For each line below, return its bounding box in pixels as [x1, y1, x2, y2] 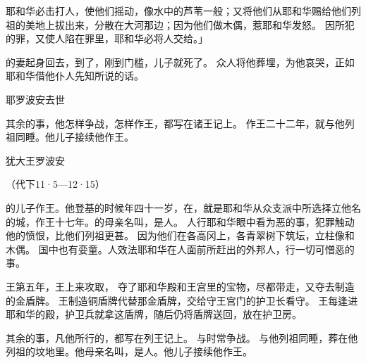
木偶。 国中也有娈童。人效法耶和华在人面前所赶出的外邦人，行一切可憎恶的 [6, 241, 355, 256]
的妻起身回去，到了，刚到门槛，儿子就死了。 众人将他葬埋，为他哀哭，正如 [6, 54, 355, 69]
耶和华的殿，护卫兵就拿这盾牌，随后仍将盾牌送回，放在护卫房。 [6, 307, 302, 321]
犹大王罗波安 [6, 153, 65, 167]
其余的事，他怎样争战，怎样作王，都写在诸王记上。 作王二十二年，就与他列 [6, 115, 355, 130]
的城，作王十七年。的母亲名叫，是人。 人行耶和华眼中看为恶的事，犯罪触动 [6, 214, 355, 229]
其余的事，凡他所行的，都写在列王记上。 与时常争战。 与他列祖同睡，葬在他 [6, 330, 358, 345]
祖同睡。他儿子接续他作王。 [6, 129, 134, 144]
